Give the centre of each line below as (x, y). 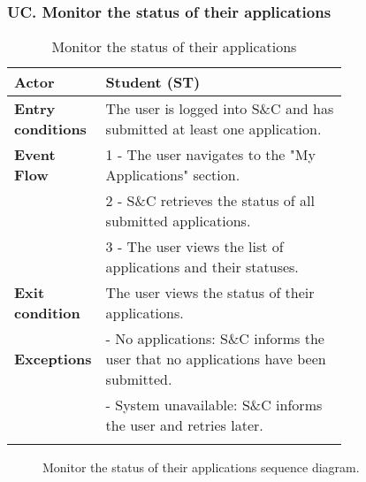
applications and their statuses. (202, 267)
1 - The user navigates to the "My (210, 155)
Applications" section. (173, 175)
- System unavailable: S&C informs (214, 405)
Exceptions (53, 359)
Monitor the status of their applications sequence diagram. (201, 467)
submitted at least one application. (213, 129)
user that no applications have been (216, 359)
